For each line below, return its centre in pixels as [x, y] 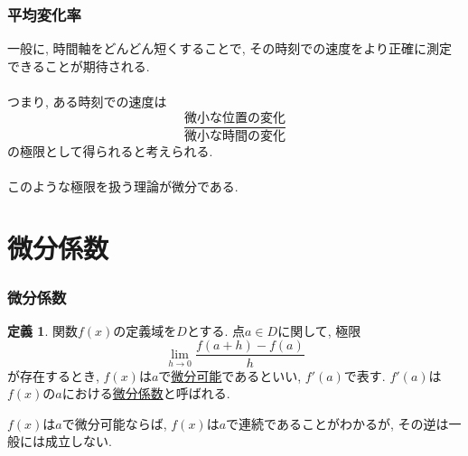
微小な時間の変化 [235, 136]
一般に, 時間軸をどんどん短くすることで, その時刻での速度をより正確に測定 [229, 48]
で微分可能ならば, [114, 423]
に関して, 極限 [319, 330]
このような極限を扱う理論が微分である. [123, 186]
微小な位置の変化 [235, 118]
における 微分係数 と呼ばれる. [146, 393]
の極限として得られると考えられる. [110, 150]
